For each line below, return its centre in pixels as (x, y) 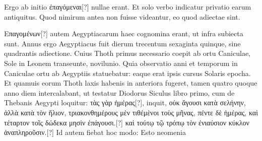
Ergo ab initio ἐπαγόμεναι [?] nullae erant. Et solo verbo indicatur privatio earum (128, 7)
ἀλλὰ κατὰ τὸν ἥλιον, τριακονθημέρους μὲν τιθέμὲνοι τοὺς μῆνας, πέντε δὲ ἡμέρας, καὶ (131, 112)
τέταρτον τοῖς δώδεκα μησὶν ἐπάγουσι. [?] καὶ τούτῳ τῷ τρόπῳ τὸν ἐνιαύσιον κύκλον (127, 122)
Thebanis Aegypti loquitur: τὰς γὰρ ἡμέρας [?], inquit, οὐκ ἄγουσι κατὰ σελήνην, (125, 102)
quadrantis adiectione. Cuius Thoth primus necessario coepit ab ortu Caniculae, (127, 53)
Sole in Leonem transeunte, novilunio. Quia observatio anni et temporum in (121, 63)
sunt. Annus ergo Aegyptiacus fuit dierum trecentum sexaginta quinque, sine (122, 43)
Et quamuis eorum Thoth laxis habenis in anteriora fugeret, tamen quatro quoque (131, 83)
